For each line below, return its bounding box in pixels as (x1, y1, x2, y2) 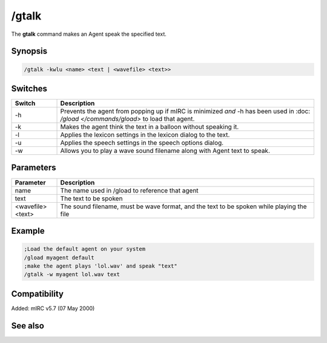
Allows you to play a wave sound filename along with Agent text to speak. (60, 146, 271, 155)
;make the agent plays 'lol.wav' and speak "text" (24, 262, 178, 270)
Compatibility (11, 288, 64, 299)
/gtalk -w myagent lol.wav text (24, 271, 121, 278)
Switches (11, 83, 48, 93)
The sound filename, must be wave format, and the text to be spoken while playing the (60, 202, 307, 211)
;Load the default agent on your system (24, 246, 145, 253)
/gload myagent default (24, 254, 95, 261)
